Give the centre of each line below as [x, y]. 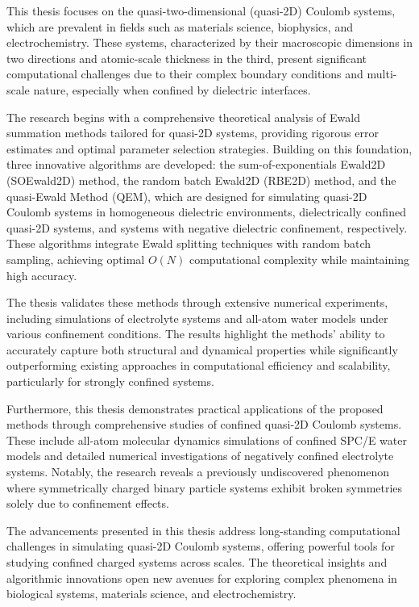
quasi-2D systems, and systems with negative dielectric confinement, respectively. [207, 227]
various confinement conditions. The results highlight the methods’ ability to [196, 334]
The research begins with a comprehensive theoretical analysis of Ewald [183, 117]
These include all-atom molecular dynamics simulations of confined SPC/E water [207, 440]
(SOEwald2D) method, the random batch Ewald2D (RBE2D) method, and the [201, 180]
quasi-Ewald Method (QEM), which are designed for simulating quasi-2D [187, 196]
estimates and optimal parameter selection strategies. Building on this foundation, [209, 148]
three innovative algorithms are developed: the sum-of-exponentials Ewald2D [196, 164]
